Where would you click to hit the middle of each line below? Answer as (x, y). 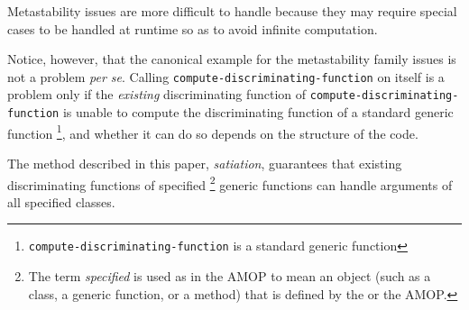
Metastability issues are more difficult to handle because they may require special (232, 11)
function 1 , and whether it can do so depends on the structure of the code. (213, 132)
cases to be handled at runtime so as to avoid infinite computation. (193, 28)
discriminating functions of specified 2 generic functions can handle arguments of (230, 183)
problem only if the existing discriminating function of (157, 94)
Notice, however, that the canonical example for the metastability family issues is (232, 59)
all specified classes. (61, 201)
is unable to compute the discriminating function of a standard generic (258, 112)
